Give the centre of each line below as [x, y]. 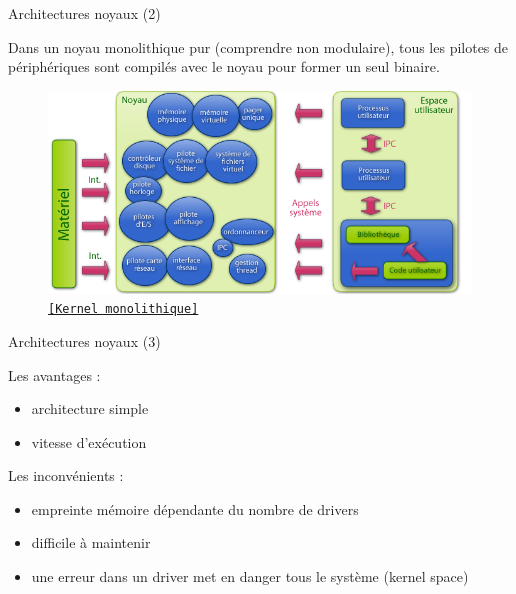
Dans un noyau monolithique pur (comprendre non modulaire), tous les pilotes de [258, 46]
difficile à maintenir [91, 542]
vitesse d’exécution [89, 441]
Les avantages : [54, 374]
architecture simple [90, 408]
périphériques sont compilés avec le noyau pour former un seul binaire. [224, 66]
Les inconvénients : [66, 475]
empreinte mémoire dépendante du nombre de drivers [195, 508]
